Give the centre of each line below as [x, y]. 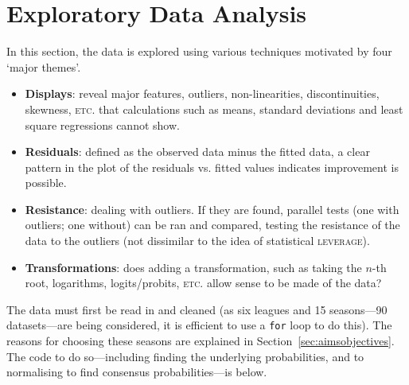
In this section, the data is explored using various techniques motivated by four [199, 51]
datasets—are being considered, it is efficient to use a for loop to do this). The [199, 325]
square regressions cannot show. [102, 124]
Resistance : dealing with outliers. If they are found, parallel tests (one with [212, 209]
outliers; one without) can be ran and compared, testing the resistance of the [212, 225]
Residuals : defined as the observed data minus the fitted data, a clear [197, 152]
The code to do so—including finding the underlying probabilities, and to [185, 356]
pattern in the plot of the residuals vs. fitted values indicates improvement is [212, 167]
